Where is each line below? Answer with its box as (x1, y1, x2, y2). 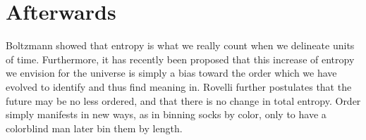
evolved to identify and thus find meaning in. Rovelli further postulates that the (6, 79, 352, 94)
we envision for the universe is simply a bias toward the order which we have (6, 65, 337, 80)
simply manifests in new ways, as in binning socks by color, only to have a (6, 107, 327, 122)
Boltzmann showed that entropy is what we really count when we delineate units (6, 38, 355, 53)
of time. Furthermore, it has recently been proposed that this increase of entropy (6, 51, 355, 66)
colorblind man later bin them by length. (6, 120, 183, 135)
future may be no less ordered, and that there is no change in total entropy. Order (6, 93, 361, 108)
